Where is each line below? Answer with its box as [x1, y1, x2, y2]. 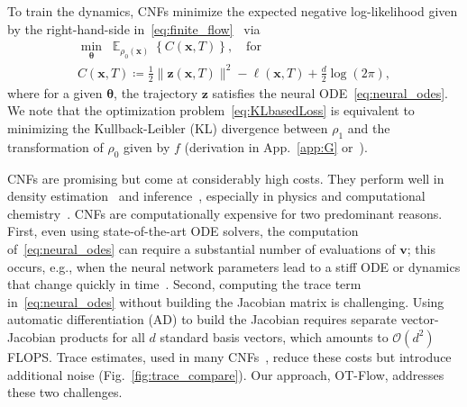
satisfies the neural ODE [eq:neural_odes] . [212, 83, 448, 102]
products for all [60, 327, 145, 346]
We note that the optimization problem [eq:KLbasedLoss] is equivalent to [7, 101, 415, 120]
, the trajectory [114, 83, 198, 102]
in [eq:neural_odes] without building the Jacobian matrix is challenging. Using [7, 292, 444, 311]
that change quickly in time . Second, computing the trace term [7, 275, 362, 294]
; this [407, 239, 435, 258]
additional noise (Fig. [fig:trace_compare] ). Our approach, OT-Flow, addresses [7, 365, 444, 384]
